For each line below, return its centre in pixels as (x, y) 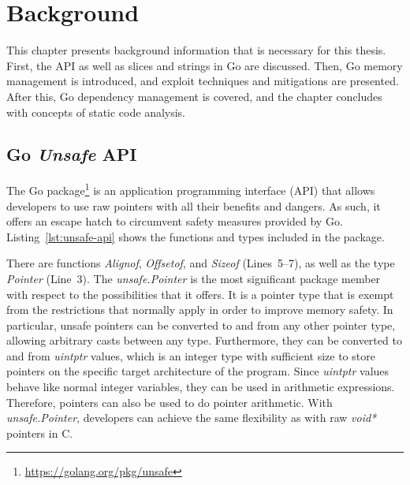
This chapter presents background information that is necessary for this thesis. (196, 50)
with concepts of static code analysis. (96, 112)
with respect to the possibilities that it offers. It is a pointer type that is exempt (200, 294)
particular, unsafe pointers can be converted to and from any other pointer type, (201, 325)
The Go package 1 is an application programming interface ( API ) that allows (191, 189)
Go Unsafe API (72, 154)
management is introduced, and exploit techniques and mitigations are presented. (203, 81)
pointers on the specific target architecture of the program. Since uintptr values (198, 371)
